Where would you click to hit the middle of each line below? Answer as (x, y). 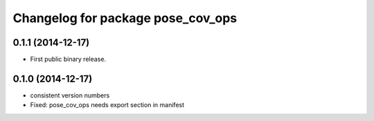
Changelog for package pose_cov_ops (125, 18)
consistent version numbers (70, 95)
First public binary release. (68, 59)
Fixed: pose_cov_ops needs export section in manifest (107, 105)
